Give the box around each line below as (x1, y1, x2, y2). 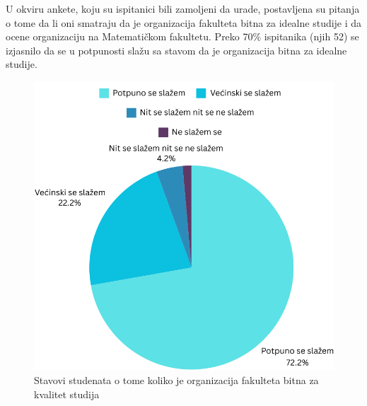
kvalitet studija (34, 386, 100, 401)
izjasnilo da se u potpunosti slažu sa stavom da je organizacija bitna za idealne (6, 42, 347, 57)
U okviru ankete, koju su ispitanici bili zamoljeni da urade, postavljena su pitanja (6, 1, 360, 16)
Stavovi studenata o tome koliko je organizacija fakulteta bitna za (34, 373, 319, 388)
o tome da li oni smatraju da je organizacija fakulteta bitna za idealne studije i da (6, 15, 362, 30)
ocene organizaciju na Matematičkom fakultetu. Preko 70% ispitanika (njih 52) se (6, 29, 359, 44)
